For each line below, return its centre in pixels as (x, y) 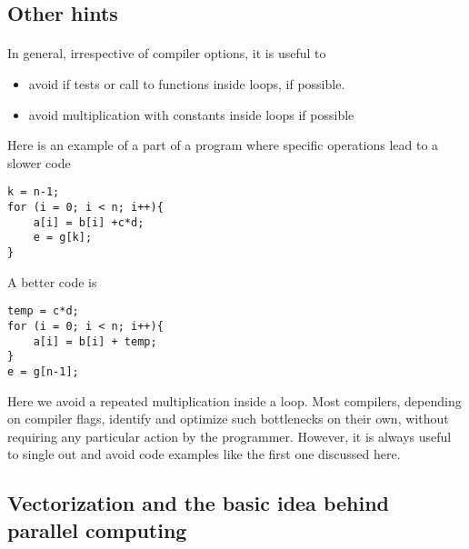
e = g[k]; (63, 238)
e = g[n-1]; (43, 371)
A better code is (52, 281)
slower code (39, 162)
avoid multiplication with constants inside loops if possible (191, 114)
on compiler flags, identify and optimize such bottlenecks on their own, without (228, 419)
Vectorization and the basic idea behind (199, 503)
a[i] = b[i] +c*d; (89, 222)
